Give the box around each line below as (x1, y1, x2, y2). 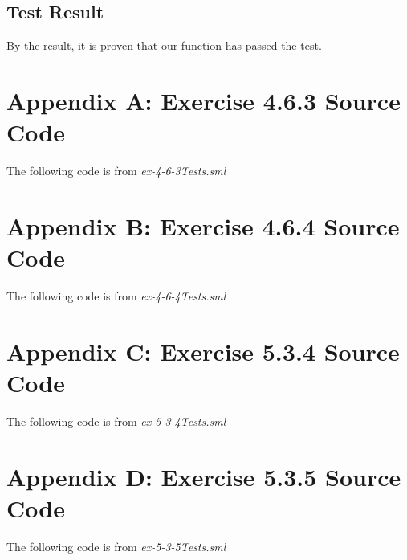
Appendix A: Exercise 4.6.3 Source (6, 84, 401, 116)
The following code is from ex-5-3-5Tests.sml (6, 538, 226, 554)
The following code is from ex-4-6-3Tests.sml (6, 162, 226, 179)
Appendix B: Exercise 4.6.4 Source (6, 209, 400, 242)
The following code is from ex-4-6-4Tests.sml (6, 288, 226, 305)
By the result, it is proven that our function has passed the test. (6, 37, 322, 54)
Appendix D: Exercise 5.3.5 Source (6, 460, 401, 493)
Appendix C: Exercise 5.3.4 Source (6, 334, 400, 367)
